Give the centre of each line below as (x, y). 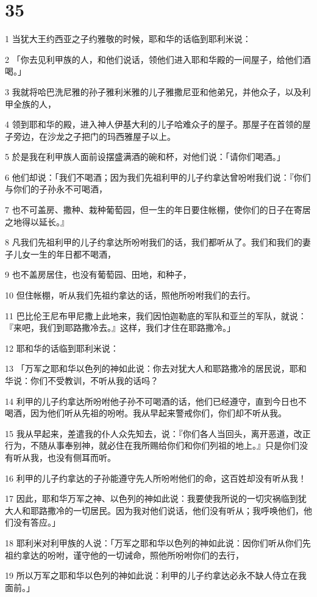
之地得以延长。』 (37, 221)
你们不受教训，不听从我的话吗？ (94, 380)
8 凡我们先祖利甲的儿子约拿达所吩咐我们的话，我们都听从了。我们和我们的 (154, 242)
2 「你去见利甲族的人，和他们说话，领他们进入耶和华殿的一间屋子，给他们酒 (158, 59)
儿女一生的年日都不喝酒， (64, 254)
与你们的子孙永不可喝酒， (56, 189)
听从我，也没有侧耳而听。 (64, 457)
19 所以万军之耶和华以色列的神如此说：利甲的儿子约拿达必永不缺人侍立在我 (156, 575)
